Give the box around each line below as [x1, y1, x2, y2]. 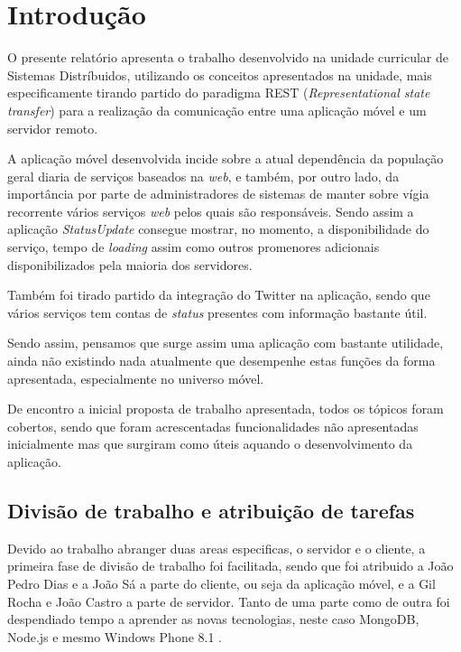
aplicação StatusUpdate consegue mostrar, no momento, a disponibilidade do [7, 219, 429, 238]
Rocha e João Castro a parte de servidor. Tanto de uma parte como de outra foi [7, 591, 450, 610]
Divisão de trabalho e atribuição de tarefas [7, 496, 415, 524]
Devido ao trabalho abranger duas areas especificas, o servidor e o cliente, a [7, 538, 426, 557]
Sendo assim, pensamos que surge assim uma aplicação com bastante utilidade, [7, 333, 444, 352]
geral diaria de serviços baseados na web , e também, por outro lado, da [7, 166, 400, 185]
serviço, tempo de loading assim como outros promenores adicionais [7, 238, 380, 256]
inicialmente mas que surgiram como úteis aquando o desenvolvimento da [7, 434, 413, 453]
